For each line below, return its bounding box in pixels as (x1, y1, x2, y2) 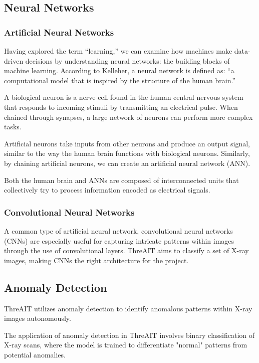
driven (4, 55, 24, 66)
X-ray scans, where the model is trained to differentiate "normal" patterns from (4, 339, 247, 350)
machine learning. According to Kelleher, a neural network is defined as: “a (4, 65, 234, 76)
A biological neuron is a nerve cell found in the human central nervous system (4, 92, 243, 102)
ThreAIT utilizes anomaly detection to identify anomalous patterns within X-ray (4, 303, 252, 313)
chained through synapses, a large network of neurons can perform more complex (4, 111, 253, 122)
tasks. (4, 121, 22, 132)
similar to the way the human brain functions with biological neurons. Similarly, (4, 148, 250, 158)
